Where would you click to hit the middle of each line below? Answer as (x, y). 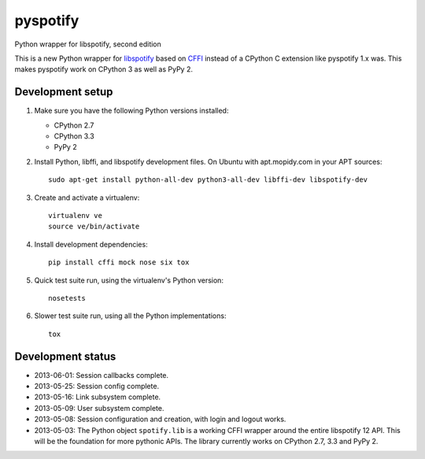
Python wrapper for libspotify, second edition (88, 44)
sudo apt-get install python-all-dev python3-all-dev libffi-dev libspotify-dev (208, 180)
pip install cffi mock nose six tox (119, 263)
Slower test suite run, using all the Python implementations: (130, 316)
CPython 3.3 (74, 136)
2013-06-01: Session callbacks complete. (102, 375)
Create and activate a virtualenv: (87, 198)
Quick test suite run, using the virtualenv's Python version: (129, 280)
